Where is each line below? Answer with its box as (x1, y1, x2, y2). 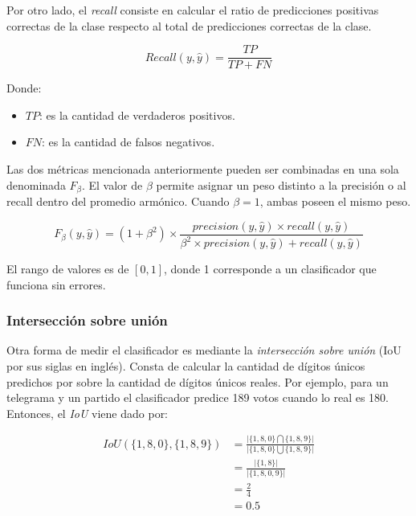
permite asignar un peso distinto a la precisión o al (156, 176, 406, 193)
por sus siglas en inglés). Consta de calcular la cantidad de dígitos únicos (6, 358, 365, 375)
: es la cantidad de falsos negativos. (42, 133, 215, 150)
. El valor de (81, 176, 143, 193)
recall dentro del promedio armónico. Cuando (6, 193, 230, 210)
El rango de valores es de (6, 260, 129, 277)
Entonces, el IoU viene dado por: (6, 404, 169, 421)
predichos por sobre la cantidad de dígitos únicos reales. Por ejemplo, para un (6, 373, 389, 390)
